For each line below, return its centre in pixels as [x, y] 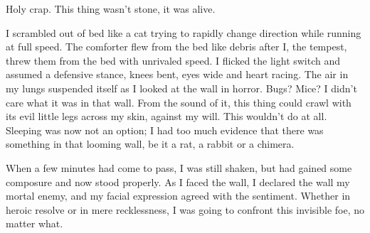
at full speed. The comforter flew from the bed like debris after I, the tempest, [176, 47]
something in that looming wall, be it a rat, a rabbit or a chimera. [150, 144]
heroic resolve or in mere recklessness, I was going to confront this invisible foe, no [185, 209]
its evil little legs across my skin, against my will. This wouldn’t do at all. [166, 116]
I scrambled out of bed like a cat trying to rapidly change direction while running [184, 32]
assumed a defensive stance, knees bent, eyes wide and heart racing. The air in [177, 74]
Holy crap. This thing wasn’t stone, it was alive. [111, 9]
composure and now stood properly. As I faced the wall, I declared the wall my [178, 181]
